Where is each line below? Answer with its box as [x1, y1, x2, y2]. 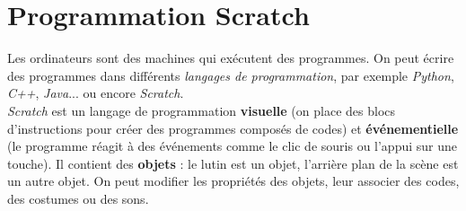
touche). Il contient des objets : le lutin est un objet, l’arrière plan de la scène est [7, 154, 459, 172]
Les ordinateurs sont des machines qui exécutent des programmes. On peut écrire [7, 48, 454, 67]
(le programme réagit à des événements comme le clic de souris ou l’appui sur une [7, 136, 458, 155]
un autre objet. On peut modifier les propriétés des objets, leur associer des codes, [7, 171, 460, 190]
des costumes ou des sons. [7, 189, 149, 207]
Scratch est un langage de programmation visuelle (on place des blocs [7, 101, 396, 119]
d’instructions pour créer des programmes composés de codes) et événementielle [7, 119, 459, 137]
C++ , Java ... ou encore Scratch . [7, 84, 184, 102]
